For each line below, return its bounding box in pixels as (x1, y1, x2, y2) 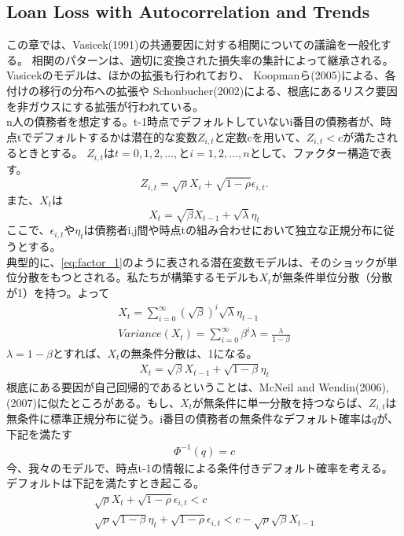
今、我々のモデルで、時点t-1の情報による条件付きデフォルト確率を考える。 (6, 459, 393, 475)
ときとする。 (17, 145, 83, 161)
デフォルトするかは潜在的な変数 (32, 128, 197, 145)
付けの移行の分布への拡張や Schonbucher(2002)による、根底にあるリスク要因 (6, 82, 398, 98)
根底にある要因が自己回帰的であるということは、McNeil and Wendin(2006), (6, 378, 389, 395)
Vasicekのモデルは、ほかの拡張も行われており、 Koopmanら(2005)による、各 (6, 67, 396, 83)
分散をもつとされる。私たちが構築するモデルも (17, 269, 259, 285)
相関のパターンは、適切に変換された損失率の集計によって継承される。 (31, 51, 394, 68)
